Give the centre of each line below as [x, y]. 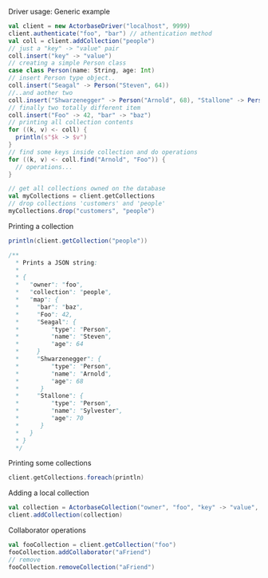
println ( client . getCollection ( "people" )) [78, 241]
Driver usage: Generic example [59, 12]
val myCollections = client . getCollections [82, 196]
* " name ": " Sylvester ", [69, 411]
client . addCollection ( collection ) [66, 515]
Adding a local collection [49, 493]
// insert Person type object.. [62, 78]
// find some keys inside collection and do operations [103, 152]
